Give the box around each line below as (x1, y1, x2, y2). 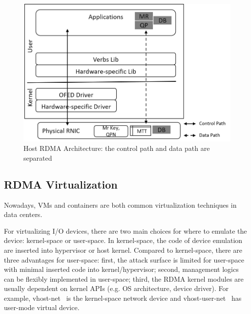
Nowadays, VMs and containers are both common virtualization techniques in (4, 199, 237, 210)
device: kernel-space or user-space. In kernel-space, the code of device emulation (4, 235, 243, 245)
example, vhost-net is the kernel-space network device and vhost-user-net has (4, 292, 242, 303)
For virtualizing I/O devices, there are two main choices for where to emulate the (4, 225, 247, 236)
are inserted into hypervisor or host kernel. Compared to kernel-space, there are (4, 244, 242, 255)
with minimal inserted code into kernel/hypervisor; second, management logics (4, 264, 239, 274)
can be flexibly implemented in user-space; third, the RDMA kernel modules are (4, 273, 244, 284)
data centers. (4, 209, 42, 219)
